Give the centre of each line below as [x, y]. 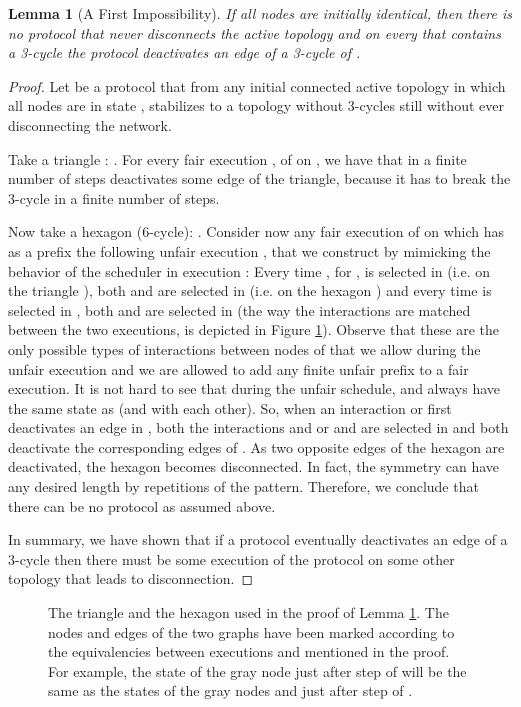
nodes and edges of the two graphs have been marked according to [251, 631]
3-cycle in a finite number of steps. [114, 197]
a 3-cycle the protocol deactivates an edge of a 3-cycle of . [184, 52]
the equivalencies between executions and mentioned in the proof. [249, 651]
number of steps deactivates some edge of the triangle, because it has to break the [259, 178]
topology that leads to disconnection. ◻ [131, 578]
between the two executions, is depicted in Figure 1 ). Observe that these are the [253, 329]
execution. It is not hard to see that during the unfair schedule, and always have [254, 388]
